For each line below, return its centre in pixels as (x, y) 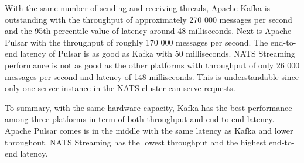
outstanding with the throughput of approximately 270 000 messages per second (148, 19)
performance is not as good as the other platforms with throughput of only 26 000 (152, 65)
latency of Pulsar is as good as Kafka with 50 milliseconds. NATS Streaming (158, 53)
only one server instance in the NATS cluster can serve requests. (120, 88)
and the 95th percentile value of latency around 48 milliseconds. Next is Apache (148, 31)
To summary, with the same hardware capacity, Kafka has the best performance (148, 107)
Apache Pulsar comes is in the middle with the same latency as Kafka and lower (149, 130)
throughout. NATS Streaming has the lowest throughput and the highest (136, 142)
